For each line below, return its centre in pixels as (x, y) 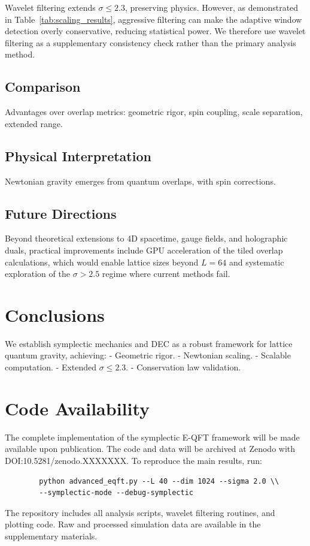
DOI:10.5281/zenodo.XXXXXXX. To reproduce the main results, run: (133, 460)
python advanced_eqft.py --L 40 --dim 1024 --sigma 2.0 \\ (159, 481)
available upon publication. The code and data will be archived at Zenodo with (150, 449)
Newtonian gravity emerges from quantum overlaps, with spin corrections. (140, 181)
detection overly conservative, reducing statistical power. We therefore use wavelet (155, 31)
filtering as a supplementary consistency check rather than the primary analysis (151, 42)
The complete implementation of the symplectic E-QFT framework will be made (152, 437)
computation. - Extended (51, 367)
